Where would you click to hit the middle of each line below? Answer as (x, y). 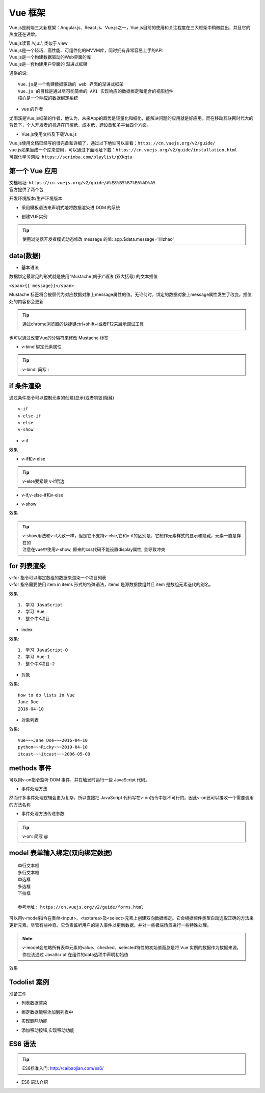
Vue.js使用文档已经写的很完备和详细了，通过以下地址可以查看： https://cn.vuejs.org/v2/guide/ (112, 143)
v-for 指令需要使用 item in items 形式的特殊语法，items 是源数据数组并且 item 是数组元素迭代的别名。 (111, 584)
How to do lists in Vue (46, 695)
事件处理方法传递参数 (43, 814)
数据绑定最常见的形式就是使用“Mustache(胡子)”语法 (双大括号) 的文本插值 (83, 276)
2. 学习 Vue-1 (34, 657)
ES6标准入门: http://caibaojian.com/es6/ (63, 1068)
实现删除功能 (34, 1021)
